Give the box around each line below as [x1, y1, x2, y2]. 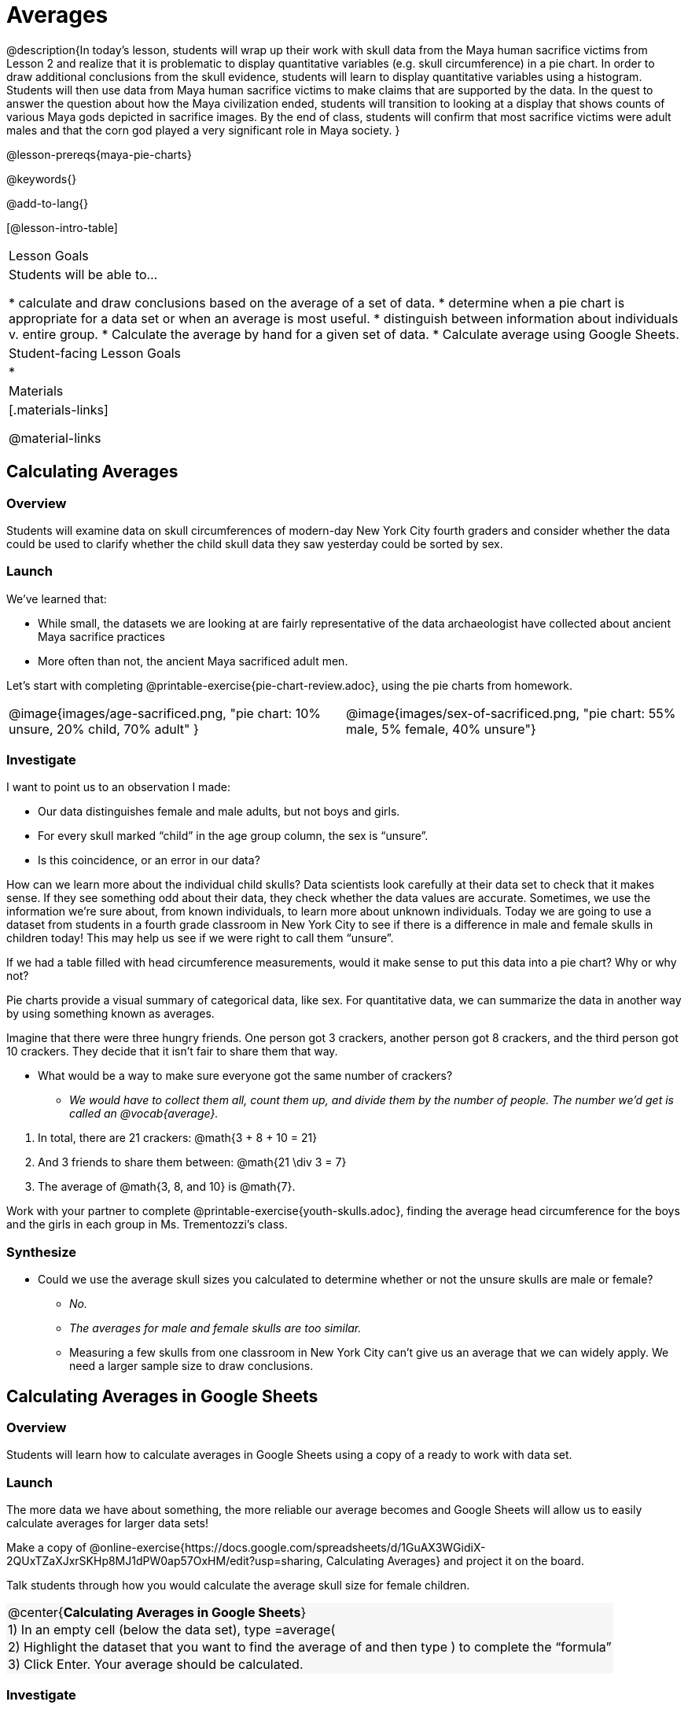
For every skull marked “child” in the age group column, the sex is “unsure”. [38, 829, 429, 843]
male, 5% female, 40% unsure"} [346, 720, 536, 737]
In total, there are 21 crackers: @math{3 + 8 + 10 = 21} [38, 1131, 318, 1145]
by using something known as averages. [6, 1007, 215, 1021]
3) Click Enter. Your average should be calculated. [8, 1656, 304, 1673]
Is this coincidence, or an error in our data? [38, 853, 260, 867]
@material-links [9, 429, 101, 446]
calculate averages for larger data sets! [6, 1516, 208, 1530]
